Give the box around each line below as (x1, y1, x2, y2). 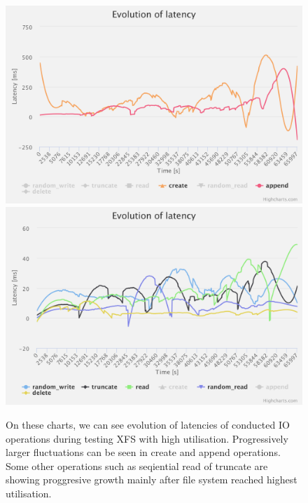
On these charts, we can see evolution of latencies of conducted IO (6, 417, 290, 431)
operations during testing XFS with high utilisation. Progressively (6, 431, 288, 445)
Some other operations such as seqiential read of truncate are (6, 458, 268, 473)
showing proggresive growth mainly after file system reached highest (6, 472, 297, 487)
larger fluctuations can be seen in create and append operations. (6, 445, 281, 460)
